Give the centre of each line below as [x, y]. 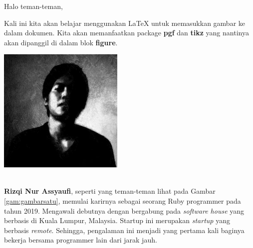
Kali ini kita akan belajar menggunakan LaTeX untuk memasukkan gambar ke [125, 23]
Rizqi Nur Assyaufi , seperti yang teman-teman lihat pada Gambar [110, 191]
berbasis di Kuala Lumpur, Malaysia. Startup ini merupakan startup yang [117, 220]
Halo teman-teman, [33, 6]
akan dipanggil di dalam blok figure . [61, 42]
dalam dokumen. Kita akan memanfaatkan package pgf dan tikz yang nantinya [126, 33]
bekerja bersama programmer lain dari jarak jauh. [81, 240]
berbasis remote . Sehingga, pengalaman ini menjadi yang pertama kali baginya [124, 230]
